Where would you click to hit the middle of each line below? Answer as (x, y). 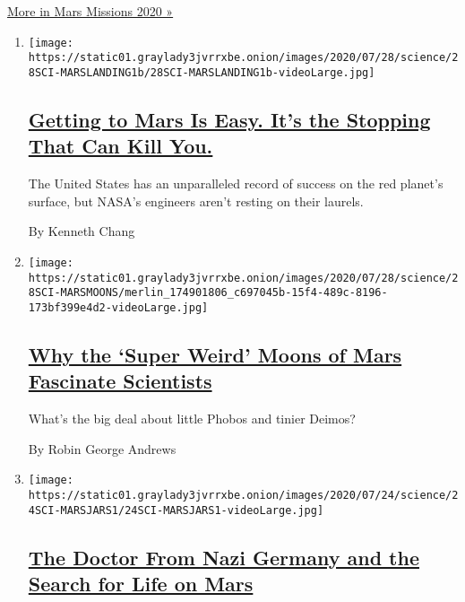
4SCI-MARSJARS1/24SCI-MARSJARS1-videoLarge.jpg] (176, 510)
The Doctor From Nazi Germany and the (224, 557)
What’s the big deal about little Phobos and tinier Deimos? (192, 419)
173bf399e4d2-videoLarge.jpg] (118, 307)
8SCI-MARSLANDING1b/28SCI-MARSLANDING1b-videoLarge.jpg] (202, 72)
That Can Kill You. (121, 146)
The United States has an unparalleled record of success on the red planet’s (236, 183)
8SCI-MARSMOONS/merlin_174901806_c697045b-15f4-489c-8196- (208, 293)
